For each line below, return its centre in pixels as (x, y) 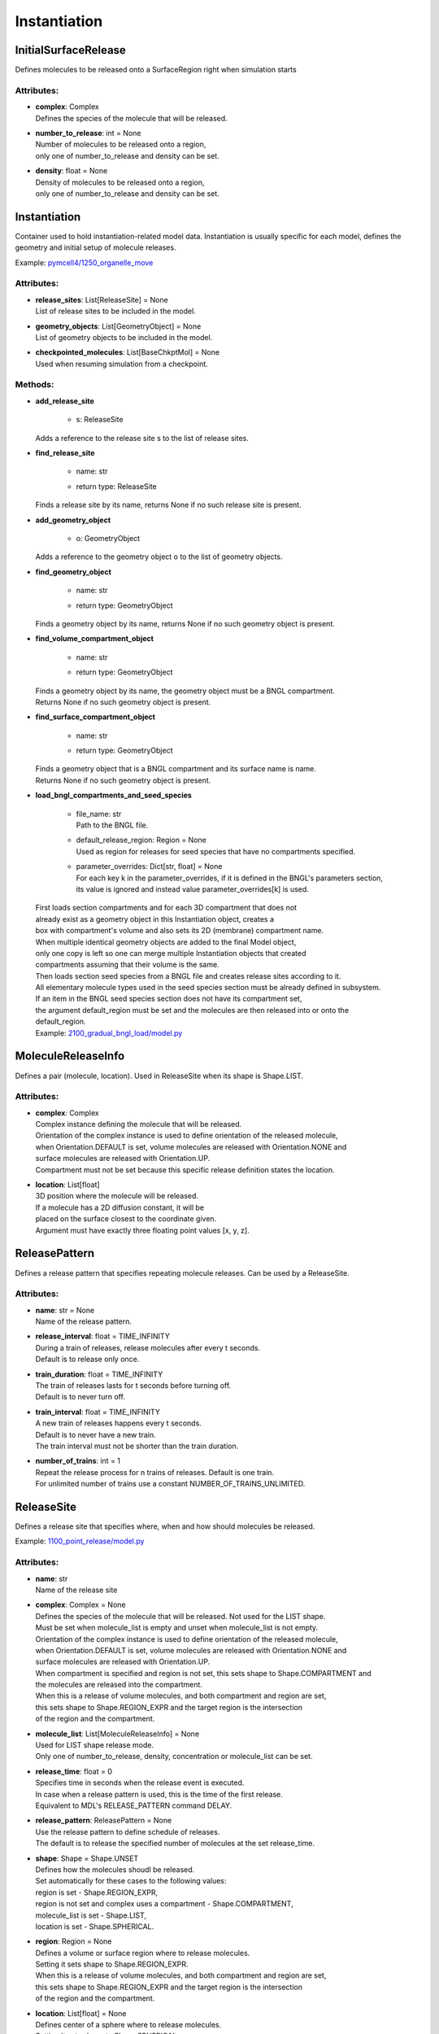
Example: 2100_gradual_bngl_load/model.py (109, 1032)
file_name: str (99, 814)
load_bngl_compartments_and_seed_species (114, 795)
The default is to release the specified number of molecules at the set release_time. (175, 1844)
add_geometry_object (73, 520)
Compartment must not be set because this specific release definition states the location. (185, 1170)
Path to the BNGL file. (112, 825)
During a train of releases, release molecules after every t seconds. (148, 1347)
